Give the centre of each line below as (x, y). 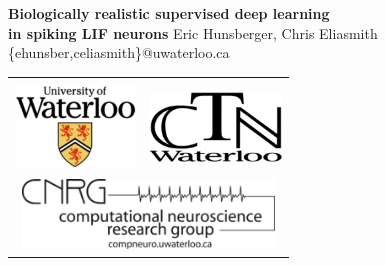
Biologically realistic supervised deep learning (169, 13)
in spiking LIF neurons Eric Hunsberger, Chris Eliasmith (193, 32)
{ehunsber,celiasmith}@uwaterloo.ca (119, 52)
